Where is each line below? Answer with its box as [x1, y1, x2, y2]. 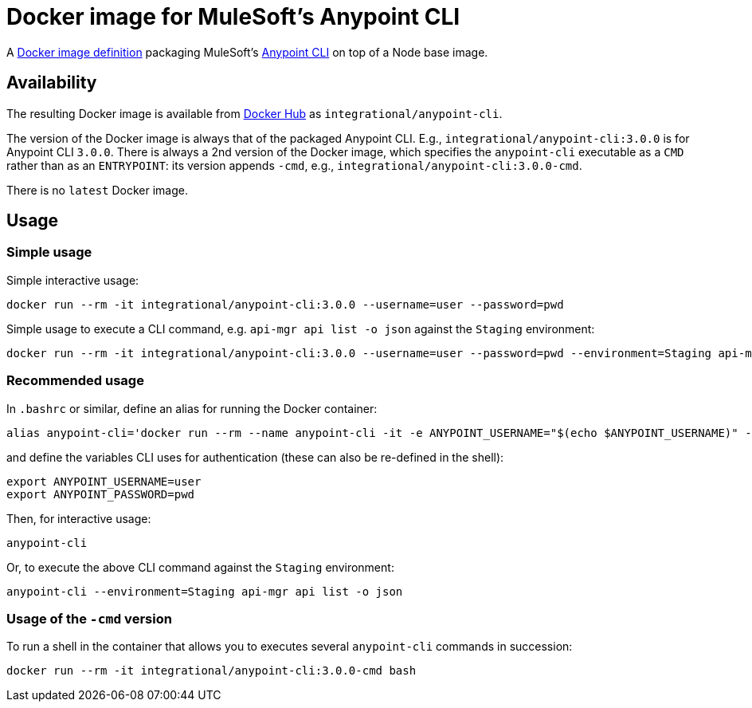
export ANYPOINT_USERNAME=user [6, 474, 202, 488]
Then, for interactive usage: [6, 511, 151, 525]
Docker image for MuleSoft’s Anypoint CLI [6, 3, 460, 30]
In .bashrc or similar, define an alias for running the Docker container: [6, 401, 378, 415]
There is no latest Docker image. [6, 183, 188, 197]
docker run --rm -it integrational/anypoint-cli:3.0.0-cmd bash [6, 664, 417, 678]
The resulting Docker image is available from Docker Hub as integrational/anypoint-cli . [6, 106, 503, 120]
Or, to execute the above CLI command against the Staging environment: [6, 560, 394, 574]
